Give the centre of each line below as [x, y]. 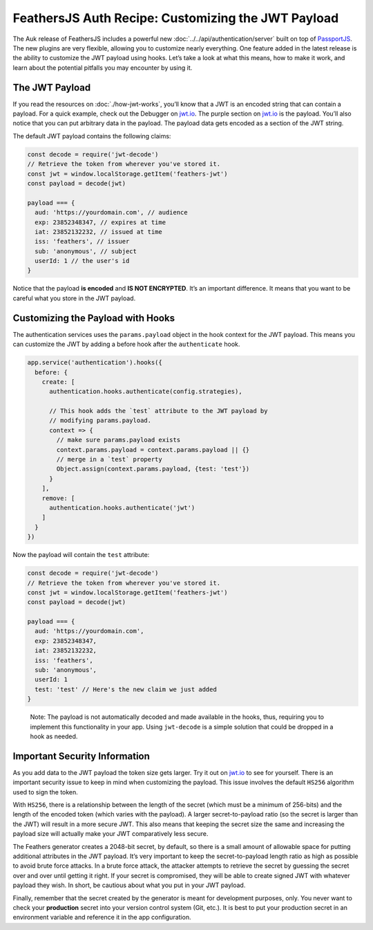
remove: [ [58, 498]
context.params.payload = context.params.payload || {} [153, 449]
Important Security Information [81, 756]
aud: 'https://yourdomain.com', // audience [111, 212]
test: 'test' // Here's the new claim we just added [126, 689]
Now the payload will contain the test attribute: [81, 555]
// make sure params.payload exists [118, 440]
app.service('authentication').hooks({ [95, 363]
